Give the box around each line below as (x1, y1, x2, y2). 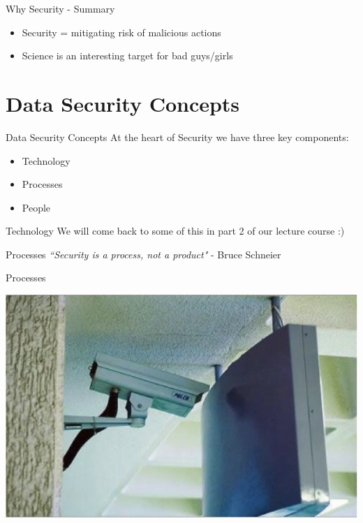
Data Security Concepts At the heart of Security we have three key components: (6, 129, 349, 144)
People (22, 200, 51, 214)
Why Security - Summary (6, 1, 115, 15)
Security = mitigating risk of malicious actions (22, 24, 221, 39)
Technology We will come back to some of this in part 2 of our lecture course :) (6, 223, 345, 238)
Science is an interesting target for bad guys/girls (22, 48, 233, 63)
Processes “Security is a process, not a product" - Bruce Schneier (6, 246, 281, 261)
